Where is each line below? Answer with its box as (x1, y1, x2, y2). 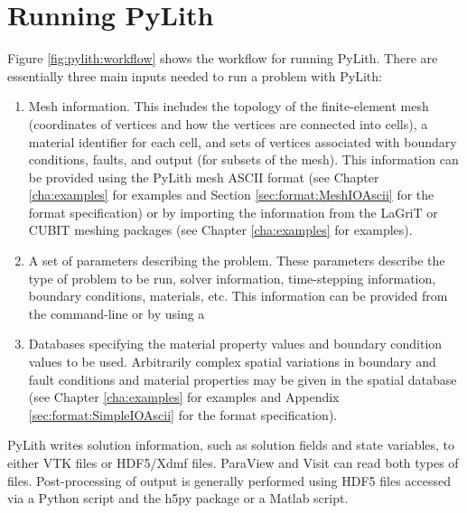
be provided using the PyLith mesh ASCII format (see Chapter (28, 167, 379, 186)
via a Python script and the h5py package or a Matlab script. (7, 489, 349, 508)
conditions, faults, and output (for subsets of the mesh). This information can (28, 150, 459, 169)
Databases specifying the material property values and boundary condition (28, 334, 443, 353)
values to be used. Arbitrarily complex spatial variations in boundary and (28, 352, 436, 371)
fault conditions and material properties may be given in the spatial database (28, 369, 457, 388)
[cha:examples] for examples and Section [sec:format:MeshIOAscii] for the (28, 185, 434, 204)
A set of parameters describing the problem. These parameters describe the (28, 251, 445, 270)
